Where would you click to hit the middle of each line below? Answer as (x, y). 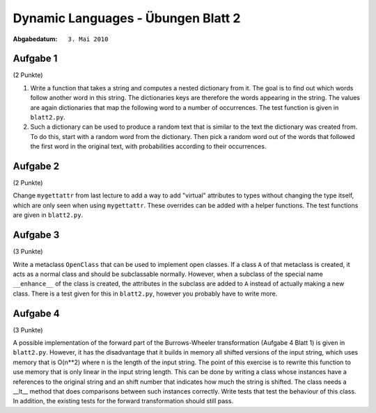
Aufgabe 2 (36, 166)
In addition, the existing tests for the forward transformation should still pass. (123, 401)
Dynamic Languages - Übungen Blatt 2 (127, 18)
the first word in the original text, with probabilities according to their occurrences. (148, 147)
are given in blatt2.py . (48, 215)
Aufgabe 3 (36, 235)
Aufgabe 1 (35, 59)
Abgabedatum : (35, 39)
